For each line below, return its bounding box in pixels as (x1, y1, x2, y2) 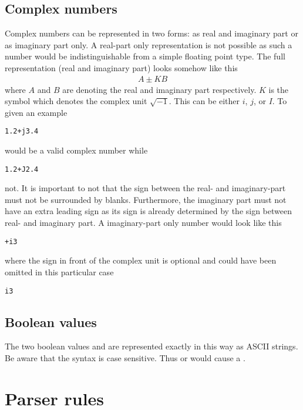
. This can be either (169, 95, 240, 107)
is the (268, 83, 289, 95)
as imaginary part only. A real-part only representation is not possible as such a (5, 38, 292, 51)
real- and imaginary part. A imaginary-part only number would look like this (5, 216, 282, 229)
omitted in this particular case (5, 265, 114, 278)
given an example (5, 106, 68, 118)
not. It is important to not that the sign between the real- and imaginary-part (5, 182, 286, 194)
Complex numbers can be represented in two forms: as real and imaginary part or (5, 27, 298, 39)
